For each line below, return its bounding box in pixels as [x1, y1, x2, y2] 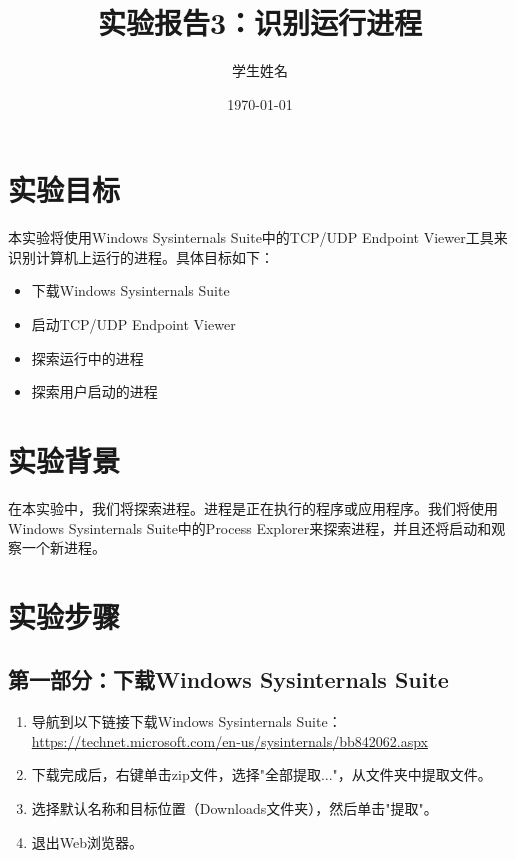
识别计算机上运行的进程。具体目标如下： [8, 246, 274, 267]
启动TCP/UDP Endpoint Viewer [31, 314, 236, 335]
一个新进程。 [21, 537, 106, 558]
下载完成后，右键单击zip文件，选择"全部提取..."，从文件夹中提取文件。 [31, 764, 492, 785]
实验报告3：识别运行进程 [97, 2, 423, 43]
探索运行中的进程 [31, 347, 144, 368]
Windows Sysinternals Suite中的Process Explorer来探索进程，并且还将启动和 [8, 517, 492, 538]
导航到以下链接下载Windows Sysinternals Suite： [31, 711, 342, 732]
